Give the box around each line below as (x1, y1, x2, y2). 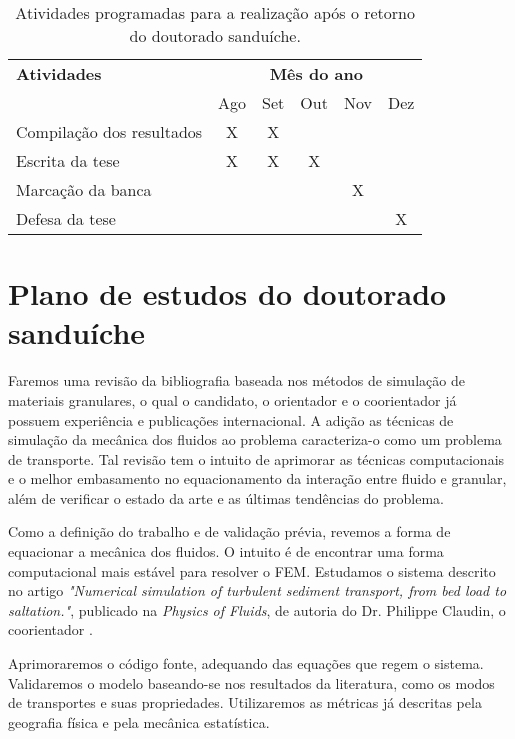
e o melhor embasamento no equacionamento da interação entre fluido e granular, (8, 468, 507, 489)
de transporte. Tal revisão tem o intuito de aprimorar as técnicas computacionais (8, 448, 505, 469)
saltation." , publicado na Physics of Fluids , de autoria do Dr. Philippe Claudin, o (8, 599, 506, 620)
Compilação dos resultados (16, 120, 203, 143)
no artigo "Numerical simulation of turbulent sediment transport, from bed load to (8, 580, 507, 601)
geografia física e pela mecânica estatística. (8, 711, 270, 732)
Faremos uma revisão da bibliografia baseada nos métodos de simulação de (8, 370, 465, 391)
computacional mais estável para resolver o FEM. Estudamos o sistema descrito (8, 560, 496, 581)
